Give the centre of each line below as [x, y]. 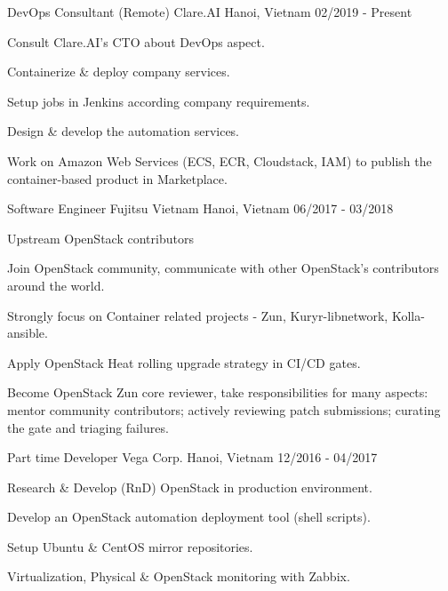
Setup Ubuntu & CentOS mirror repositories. [130, 546]
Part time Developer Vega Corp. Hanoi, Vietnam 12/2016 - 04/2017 [192, 457]
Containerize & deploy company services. [119, 72]
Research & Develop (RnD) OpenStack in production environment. [190, 487]
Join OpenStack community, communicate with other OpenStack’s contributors [223, 268]
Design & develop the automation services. [124, 131]
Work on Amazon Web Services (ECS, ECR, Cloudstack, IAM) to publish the [220, 160]
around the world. [56, 285]
